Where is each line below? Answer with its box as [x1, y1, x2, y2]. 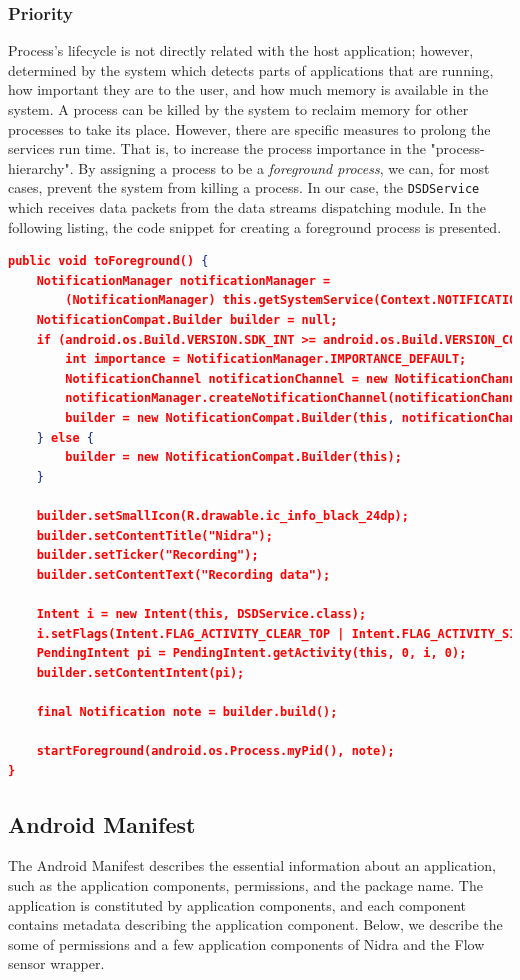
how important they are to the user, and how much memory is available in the [8, 79, 489, 100]
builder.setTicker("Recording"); [36, 548, 259, 563]
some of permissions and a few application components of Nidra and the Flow [8, 933, 485, 954]
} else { [36, 430, 94, 445]
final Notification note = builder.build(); [36, 704, 338, 719]
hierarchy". [8, 157, 74, 178]
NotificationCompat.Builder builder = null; [36, 313, 338, 327]
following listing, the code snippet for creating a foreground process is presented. [8, 216, 502, 237]
